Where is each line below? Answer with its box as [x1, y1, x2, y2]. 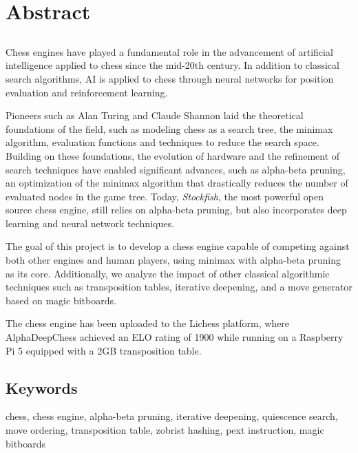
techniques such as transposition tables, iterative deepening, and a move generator [6, 280, 352, 294]
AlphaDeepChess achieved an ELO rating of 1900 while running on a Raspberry [6, 330, 344, 344]
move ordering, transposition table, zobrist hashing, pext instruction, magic [6, 423, 324, 437]
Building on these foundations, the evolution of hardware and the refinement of [6, 148, 340, 162]
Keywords [6, 377, 78, 398]
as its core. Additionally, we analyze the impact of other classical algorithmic [6, 266, 330, 280]
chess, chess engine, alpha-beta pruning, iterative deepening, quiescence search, [6, 409, 338, 423]
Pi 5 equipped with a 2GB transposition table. [6, 343, 202, 357]
